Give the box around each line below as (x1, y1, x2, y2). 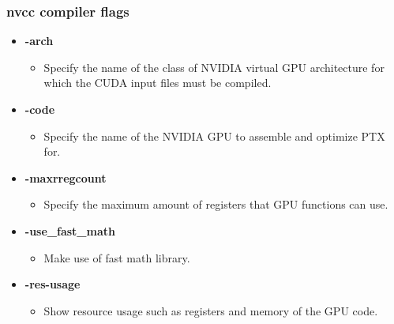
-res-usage (24, 276, 81, 292)
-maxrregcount (24, 169, 107, 186)
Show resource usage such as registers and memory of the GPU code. (43, 302, 378, 318)
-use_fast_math (24, 222, 115, 239)
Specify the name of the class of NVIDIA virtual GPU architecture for (43, 58, 385, 75)
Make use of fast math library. (43, 249, 190, 266)
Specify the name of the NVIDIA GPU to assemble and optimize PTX (43, 127, 385, 144)
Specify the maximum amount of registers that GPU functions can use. (43, 196, 388, 213)
